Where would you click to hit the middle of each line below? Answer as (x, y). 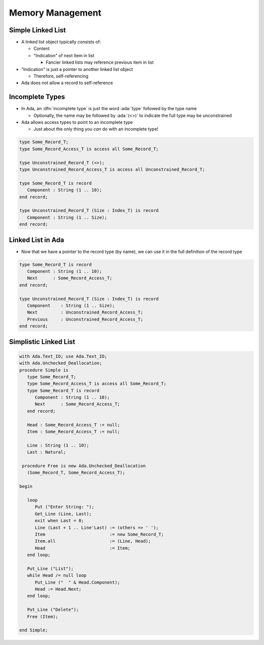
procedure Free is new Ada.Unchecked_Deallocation (84, 466)
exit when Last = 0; (59, 521)
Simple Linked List (37, 30)
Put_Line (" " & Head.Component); (77, 582)
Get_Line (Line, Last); (63, 514)
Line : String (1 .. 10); (58, 445)
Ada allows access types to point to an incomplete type (77, 122)
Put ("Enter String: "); (65, 507)
